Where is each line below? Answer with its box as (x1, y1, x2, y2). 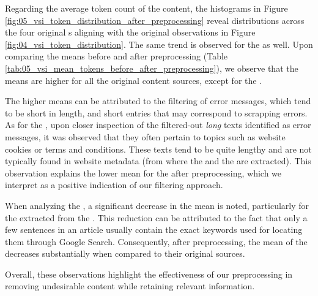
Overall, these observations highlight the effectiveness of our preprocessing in (5, 267, 293, 280)
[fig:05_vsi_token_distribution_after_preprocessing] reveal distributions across (5, 13, 305, 26)
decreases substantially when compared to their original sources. (5, 247, 245, 260)
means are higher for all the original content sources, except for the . (5, 74, 262, 86)
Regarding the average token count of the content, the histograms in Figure (5, 2, 288, 14)
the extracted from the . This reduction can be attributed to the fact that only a (5, 211, 308, 224)
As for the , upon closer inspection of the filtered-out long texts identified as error (5, 118, 311, 131)
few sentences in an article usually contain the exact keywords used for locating (5, 223, 303, 236)
